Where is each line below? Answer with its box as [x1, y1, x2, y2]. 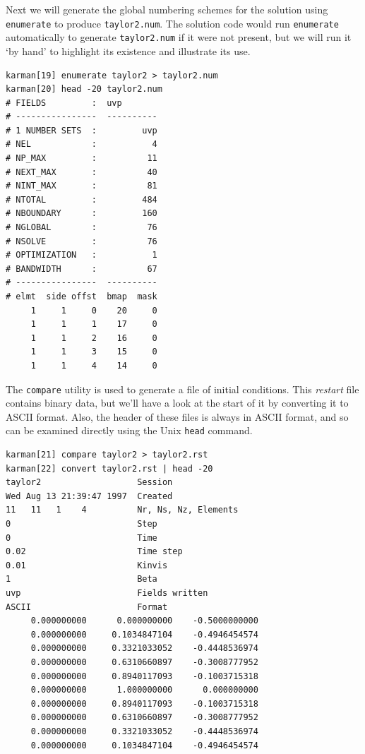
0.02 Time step [6, 546, 183, 557]
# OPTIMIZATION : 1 [6, 250, 157, 261]
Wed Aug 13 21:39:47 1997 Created [6, 491, 173, 501]
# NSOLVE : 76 [6, 236, 157, 246]
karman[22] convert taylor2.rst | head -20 [6, 463, 213, 474]
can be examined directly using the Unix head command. [6, 423, 253, 438]
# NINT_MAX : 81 [6, 181, 157, 191]
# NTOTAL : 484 [6, 194, 157, 205]
